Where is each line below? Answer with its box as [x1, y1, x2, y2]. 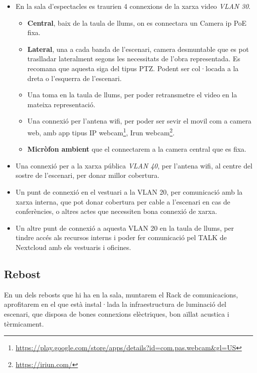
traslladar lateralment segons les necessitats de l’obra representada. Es [27, 53, 241, 64]
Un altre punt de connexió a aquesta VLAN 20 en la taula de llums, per [15, 222, 234, 233]
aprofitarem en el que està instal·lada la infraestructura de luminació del [4, 299, 227, 309]
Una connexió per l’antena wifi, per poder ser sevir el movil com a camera [27, 116, 252, 126]
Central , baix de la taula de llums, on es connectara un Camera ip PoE [27, 17, 247, 28]
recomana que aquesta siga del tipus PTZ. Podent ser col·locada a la [27, 63, 239, 73]
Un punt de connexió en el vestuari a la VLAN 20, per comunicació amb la [15, 186, 243, 197]
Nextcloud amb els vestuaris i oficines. [15, 242, 131, 252]
